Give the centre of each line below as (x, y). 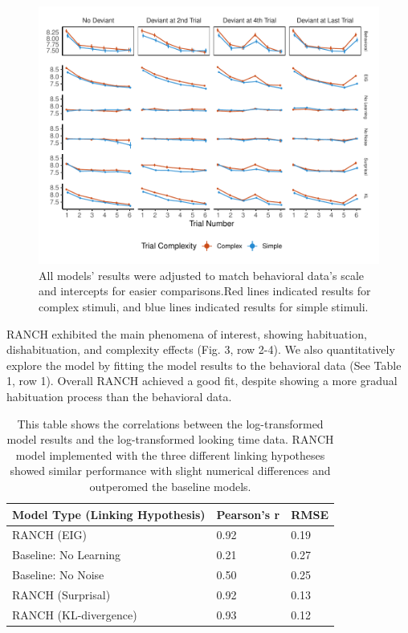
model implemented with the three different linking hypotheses (170, 454)
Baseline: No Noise (58, 575)
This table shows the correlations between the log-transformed (170, 423)
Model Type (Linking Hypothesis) (109, 514)
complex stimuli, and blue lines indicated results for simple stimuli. (204, 306)
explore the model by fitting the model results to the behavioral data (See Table (204, 365)
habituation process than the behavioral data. (119, 396)
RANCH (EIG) (50, 535)
